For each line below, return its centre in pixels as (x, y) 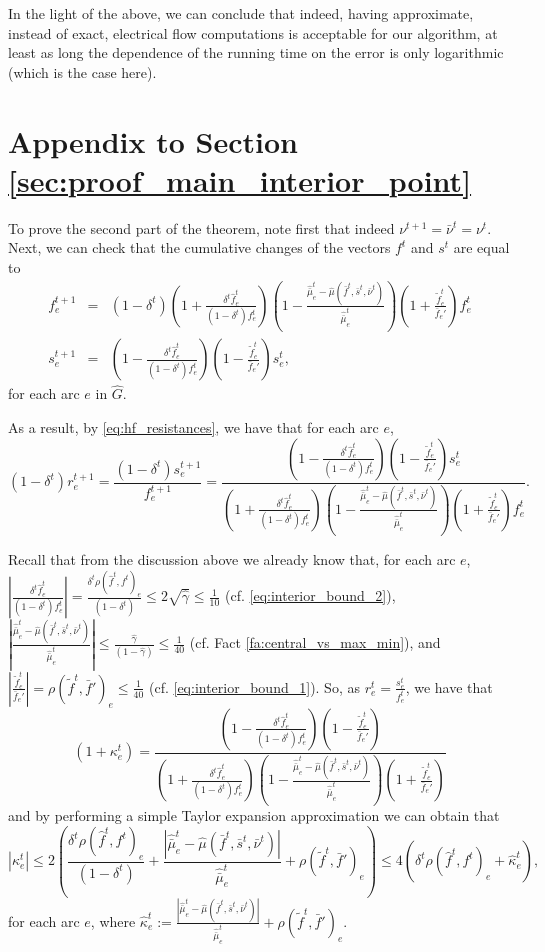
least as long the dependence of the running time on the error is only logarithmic (256, 52)
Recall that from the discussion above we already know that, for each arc (232, 559)
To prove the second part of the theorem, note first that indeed (201, 227)
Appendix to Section (153, 140)
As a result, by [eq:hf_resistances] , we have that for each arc (193, 427)
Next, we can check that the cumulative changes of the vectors (199, 247)
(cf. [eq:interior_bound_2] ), (310, 595)
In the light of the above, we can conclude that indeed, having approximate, (241, 13)
